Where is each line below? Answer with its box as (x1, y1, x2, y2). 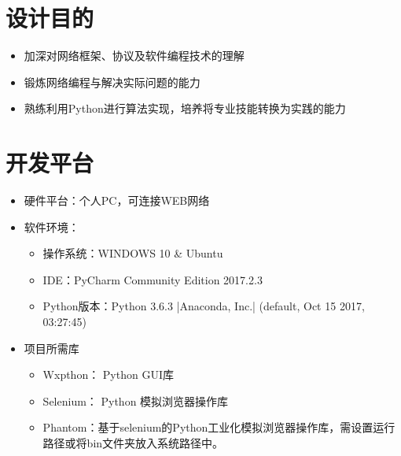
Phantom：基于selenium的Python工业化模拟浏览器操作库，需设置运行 (42, 419, 395, 436)
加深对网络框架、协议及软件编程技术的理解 (24, 47, 245, 64)
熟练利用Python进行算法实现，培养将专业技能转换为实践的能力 (24, 100, 346, 117)
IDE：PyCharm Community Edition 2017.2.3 (42, 271, 263, 287)
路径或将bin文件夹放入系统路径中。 (42, 434, 224, 450)
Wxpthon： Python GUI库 (42, 366, 174, 383)
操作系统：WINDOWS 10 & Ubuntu (42, 245, 223, 261)
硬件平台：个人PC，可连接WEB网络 (24, 192, 210, 209)
